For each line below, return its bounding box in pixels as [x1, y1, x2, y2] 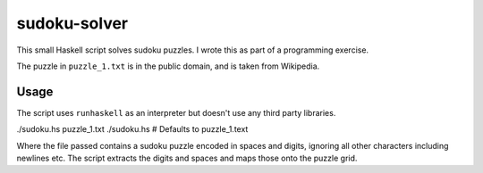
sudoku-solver [16, 13, 129, 33]
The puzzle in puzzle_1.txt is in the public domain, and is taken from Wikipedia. [16, 61, 320, 71]
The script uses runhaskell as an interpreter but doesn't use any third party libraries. [16, 107, 336, 118]
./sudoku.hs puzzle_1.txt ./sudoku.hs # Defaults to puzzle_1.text [16, 124, 249, 135]
